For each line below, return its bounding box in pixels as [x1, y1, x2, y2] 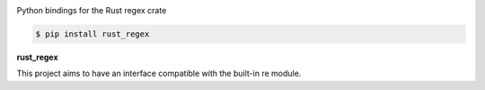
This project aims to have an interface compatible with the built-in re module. [16, 68, 302, 79]
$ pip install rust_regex [35, 29, 150, 39]
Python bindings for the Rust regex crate [16, 5, 167, 15]
